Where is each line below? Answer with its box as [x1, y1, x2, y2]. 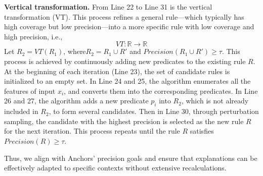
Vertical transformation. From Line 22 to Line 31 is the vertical [4, 2, 212, 12]
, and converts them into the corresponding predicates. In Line [64, 85, 258, 96]
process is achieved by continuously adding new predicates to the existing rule [4, 55, 246, 66]
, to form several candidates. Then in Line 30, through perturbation [49, 106, 259, 116]
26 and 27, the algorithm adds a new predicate [4, 95, 149, 106]
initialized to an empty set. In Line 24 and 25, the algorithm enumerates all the [4, 76, 251, 86]
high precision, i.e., [4, 31, 63, 41]
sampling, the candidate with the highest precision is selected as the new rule [4, 115, 244, 126]
